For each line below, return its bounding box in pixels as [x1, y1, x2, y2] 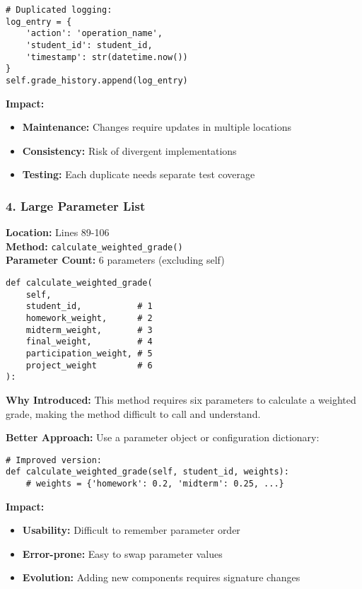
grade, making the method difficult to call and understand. [6, 406, 261, 421]
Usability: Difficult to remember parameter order [22, 523, 240, 537]
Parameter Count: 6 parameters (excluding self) [6, 252, 225, 267]
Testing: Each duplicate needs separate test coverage [22, 167, 255, 182]
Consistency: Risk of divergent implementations [22, 143, 237, 158]
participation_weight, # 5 [25, 348, 153, 358]
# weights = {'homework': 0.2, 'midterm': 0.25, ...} [25, 479, 284, 489]
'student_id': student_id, [25, 40, 153, 50]
